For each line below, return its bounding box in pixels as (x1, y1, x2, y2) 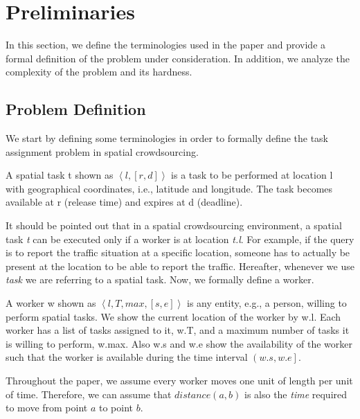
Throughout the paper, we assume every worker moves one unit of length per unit (6, 373, 353, 388)
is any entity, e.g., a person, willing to (187, 296, 347, 310)
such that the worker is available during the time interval (6, 350, 248, 364)
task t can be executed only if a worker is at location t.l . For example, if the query (6, 231, 354, 246)
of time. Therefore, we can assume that (6, 386, 172, 401)
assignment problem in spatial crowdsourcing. (6, 144, 199, 159)
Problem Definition (6, 98, 146, 120)
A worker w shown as (6, 296, 96, 310)
